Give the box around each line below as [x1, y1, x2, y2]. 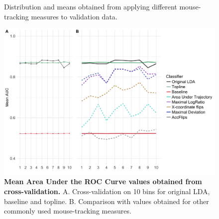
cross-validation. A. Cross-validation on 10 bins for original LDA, [4, 186, 210, 196]
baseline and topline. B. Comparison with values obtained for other [4, 196, 209, 206]
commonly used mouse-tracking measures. [4, 206, 131, 216]
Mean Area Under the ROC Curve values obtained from [4, 176, 202, 187]
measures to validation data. [31, 11, 117, 21]
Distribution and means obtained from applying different [4, 1, 177, 11]
